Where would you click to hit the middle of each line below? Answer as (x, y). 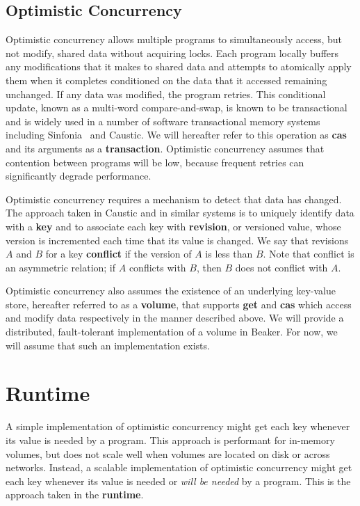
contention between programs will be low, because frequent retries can (155, 162)
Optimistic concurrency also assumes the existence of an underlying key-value (171, 291)
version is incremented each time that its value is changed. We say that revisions (177, 240)
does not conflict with (281, 267)
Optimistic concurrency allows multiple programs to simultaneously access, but (174, 39)
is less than (229, 254)
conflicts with (157, 267)
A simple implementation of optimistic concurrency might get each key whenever (178, 426)
